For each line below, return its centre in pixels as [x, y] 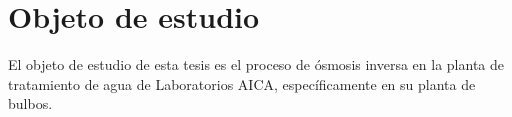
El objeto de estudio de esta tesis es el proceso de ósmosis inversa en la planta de [256, 64]
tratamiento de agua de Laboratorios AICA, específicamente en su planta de [242, 83]
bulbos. [30, 103]
